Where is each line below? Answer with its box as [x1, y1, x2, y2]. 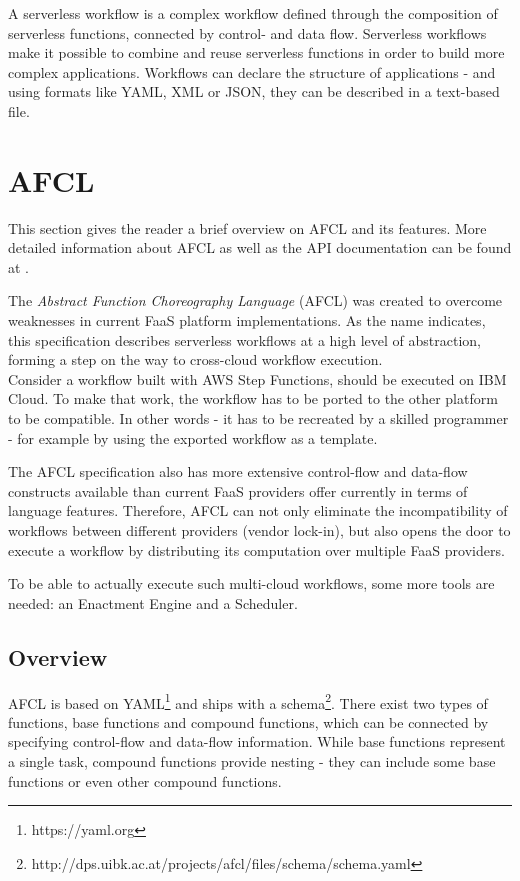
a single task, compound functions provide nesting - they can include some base [8, 751, 496, 772]
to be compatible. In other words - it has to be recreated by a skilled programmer [8, 408, 509, 429]
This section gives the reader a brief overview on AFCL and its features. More [8, 217, 487, 238]
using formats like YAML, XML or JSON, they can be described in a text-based [8, 81, 500, 102]
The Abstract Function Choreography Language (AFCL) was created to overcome [8, 290, 503, 311]
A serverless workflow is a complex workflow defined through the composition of [8, 3, 498, 23]
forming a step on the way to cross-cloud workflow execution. [8, 349, 383, 370]
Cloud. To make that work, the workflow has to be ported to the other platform [8, 388, 498, 409]
